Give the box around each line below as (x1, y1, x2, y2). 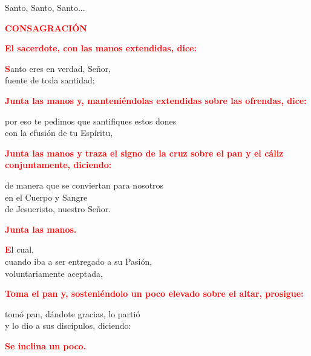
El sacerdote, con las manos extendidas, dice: (5, 42, 197, 54)
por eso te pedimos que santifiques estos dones (5, 114, 177, 127)
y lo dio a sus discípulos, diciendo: (5, 319, 131, 332)
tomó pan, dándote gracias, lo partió (5, 307, 140, 320)
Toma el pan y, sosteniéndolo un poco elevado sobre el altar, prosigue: (5, 287, 304, 300)
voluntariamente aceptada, (5, 267, 103, 279)
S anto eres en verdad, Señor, (5, 62, 111, 74)
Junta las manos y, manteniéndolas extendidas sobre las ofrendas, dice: (5, 94, 307, 106)
